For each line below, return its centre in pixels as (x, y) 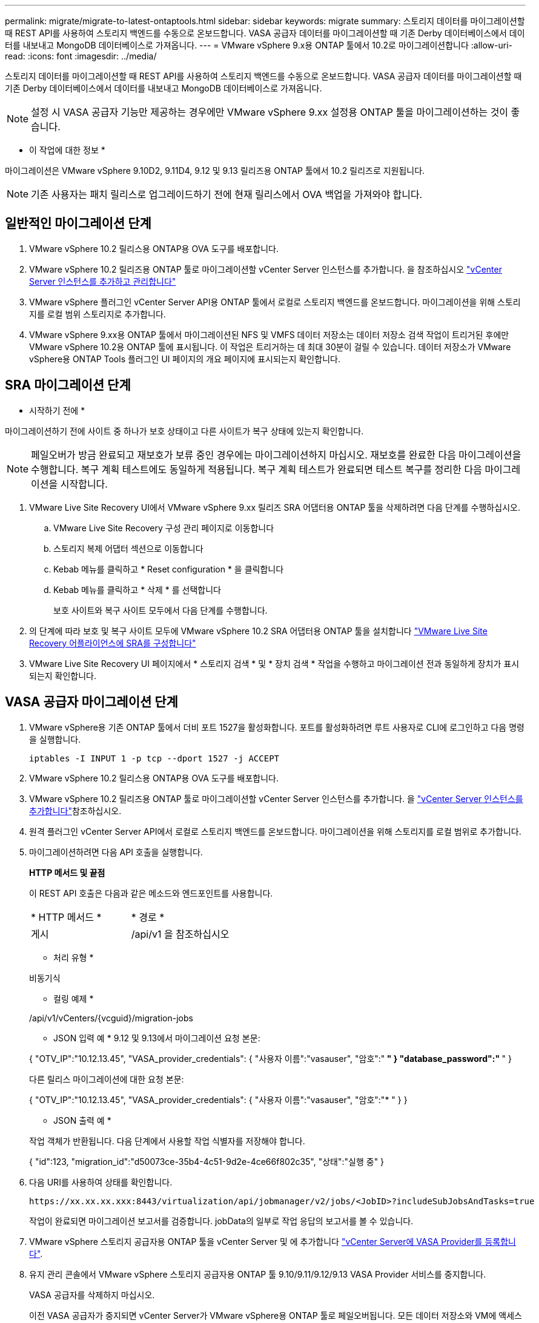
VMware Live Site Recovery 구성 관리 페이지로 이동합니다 (164, 528)
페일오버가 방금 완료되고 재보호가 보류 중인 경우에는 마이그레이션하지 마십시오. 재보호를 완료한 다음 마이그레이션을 (276, 455)
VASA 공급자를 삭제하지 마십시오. (92, 1295)
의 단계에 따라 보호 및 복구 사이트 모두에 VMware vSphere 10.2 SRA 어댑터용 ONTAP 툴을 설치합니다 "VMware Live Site (258, 631)
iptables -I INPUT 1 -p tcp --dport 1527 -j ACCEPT (154, 758)
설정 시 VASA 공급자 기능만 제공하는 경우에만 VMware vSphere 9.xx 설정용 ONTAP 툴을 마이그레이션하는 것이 (270, 112)
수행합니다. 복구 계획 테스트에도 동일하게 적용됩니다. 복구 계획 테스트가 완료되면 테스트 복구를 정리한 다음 (256, 469)
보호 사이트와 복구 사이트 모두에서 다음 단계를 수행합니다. (160, 610)
